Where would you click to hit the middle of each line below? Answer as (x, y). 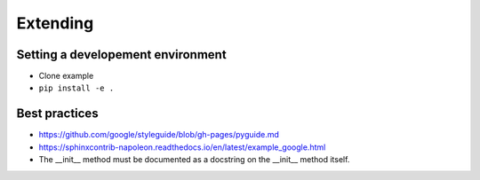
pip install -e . (76, 88)
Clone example (66, 76)
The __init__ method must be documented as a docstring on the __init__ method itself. (194, 160)
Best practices (57, 114)
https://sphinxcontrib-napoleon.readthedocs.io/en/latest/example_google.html (182, 147)
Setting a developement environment (121, 55)
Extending (55, 23)
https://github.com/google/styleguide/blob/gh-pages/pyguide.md (159, 135)
